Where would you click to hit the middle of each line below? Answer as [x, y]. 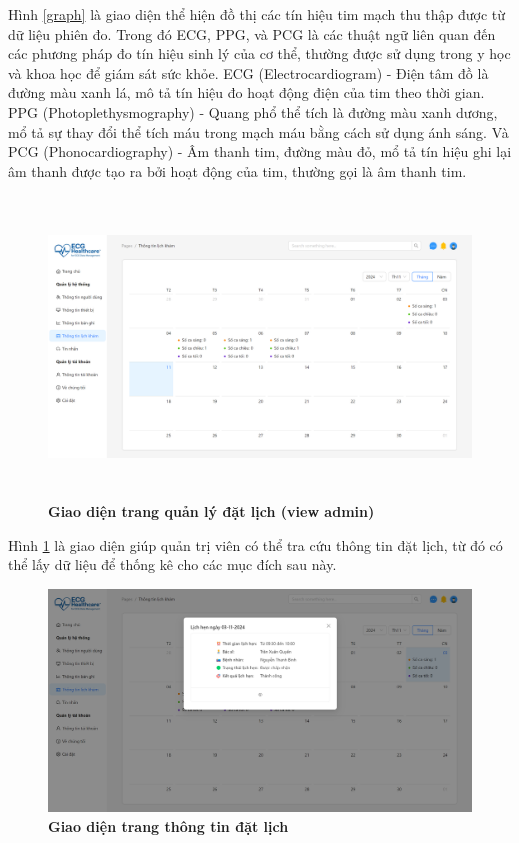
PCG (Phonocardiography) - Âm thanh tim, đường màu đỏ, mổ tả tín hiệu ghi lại [260, 151]
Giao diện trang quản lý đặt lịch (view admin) [211, 511]
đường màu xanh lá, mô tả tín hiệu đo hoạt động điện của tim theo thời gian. [246, 92]
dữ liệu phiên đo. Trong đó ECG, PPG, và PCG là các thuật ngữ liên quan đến [252, 33]
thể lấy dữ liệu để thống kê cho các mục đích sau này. [172, 564]
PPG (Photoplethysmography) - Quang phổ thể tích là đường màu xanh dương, [253, 111]
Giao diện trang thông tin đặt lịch [168, 825]
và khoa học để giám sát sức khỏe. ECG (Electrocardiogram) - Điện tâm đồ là [248, 72]
